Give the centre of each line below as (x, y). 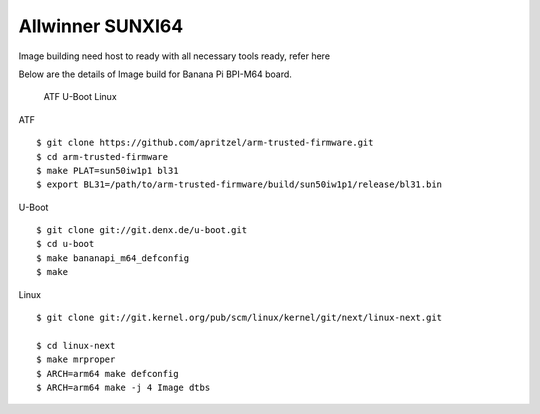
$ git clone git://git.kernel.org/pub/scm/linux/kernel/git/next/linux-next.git (239, 318)
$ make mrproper (76, 359)
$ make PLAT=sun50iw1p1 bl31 (107, 170)
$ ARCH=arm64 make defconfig (107, 373)
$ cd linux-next (76, 345)
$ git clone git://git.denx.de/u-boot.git (142, 230)
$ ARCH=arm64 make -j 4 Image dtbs (123, 387)
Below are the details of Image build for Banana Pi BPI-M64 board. (155, 74)
